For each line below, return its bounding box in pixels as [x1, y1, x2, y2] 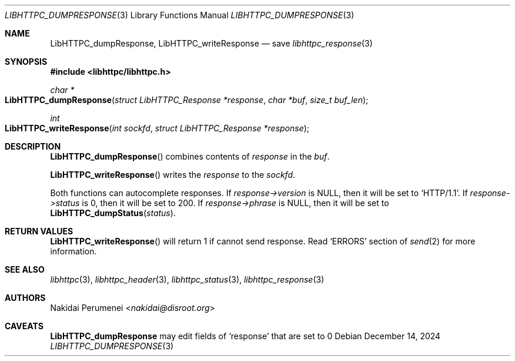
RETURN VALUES [5, 226, 73, 236]
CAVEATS [5, 321, 44, 331]
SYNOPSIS [5, 57, 48, 67]
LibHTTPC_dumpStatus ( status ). [50, 208, 176, 218]
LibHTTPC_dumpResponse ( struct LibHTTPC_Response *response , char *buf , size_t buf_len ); [5, 95, 369, 105]
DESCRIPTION [5, 141, 61, 151]
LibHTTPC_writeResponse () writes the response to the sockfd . [50, 170, 296, 180]
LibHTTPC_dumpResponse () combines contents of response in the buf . [50, 151, 330, 161]
